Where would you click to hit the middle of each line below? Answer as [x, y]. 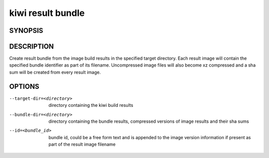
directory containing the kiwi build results [91, 105]
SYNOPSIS [26, 31]
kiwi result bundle [47, 13]
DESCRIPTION [32, 46]
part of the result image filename [82, 145]
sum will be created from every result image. [55, 72]
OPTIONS [24, 86]
